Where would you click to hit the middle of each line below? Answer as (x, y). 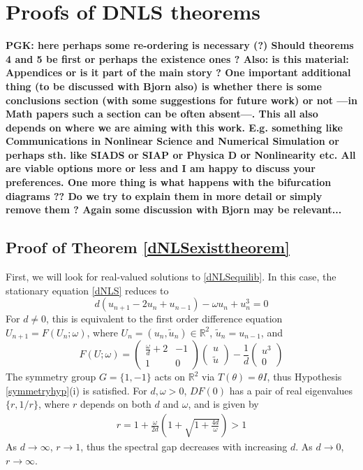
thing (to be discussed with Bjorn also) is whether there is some (164, 86)
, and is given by (223, 404)
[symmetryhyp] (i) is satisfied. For (76, 390)
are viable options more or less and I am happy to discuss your (161, 168)
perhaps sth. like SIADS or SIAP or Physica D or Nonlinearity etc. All (181, 154)
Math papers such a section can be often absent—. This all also (162, 114)
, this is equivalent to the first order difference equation (164, 319)
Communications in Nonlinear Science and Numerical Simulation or (172, 141)
